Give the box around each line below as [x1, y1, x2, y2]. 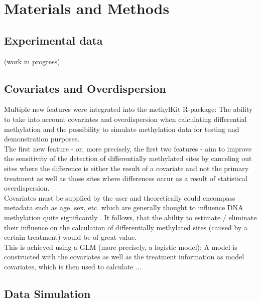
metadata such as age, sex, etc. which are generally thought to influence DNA [4, 202, 243, 213]
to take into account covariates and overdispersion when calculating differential [4, 113, 247, 124]
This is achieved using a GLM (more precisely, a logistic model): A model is [4, 241, 237, 252]
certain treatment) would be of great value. [4, 232, 137, 242]
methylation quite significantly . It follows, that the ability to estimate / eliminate [4, 212, 257, 222]
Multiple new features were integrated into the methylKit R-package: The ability [4, 104, 253, 114]
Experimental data [4, 32, 103, 48]
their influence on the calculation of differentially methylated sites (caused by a [4, 222, 247, 232]
